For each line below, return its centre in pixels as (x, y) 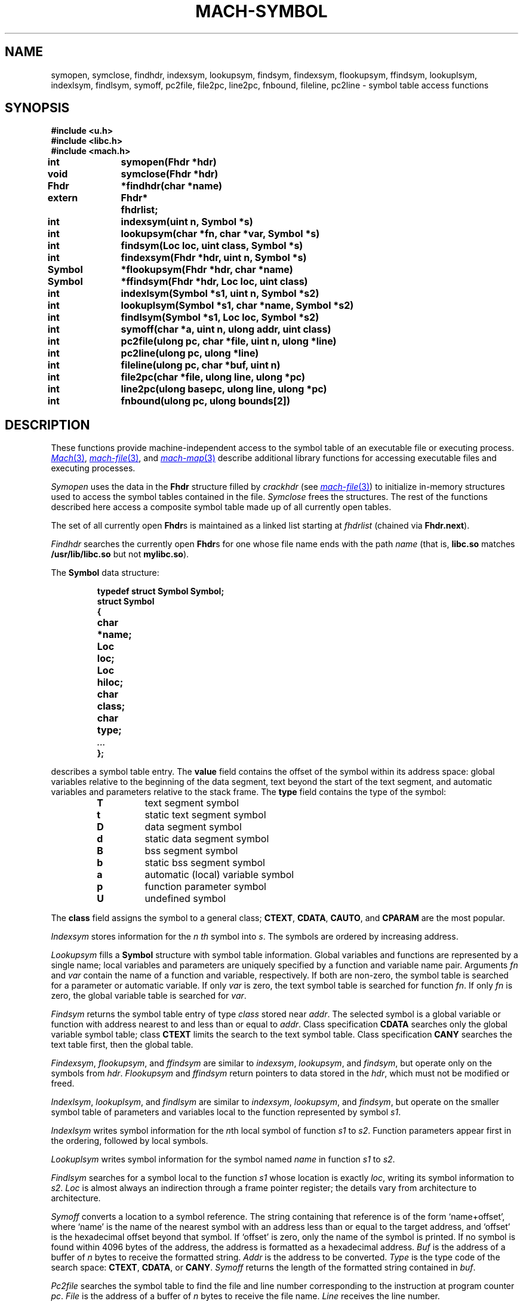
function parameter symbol (205, 887)
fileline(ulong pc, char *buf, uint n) (201, 365)
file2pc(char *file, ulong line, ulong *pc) (213, 377)
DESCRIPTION (47, 425)
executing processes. (93, 468)
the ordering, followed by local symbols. (130, 1141)
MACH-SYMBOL (261, 11)
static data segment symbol (207, 839)
